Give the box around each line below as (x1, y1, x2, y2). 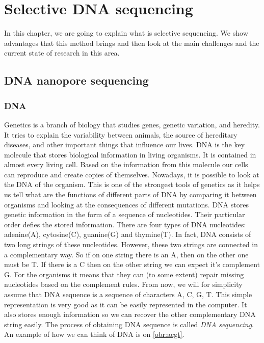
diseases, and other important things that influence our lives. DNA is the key (4, 139, 245, 150)
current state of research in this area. (4, 47, 120, 58)
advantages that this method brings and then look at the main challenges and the (4, 37, 259, 48)
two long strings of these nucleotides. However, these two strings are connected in (4, 239, 258, 250)
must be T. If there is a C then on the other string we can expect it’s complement (4, 259, 260, 270)
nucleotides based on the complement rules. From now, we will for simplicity (4, 279, 243, 289)
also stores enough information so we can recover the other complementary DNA (4, 309, 256, 320)
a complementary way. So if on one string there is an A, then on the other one (4, 249, 249, 259)
